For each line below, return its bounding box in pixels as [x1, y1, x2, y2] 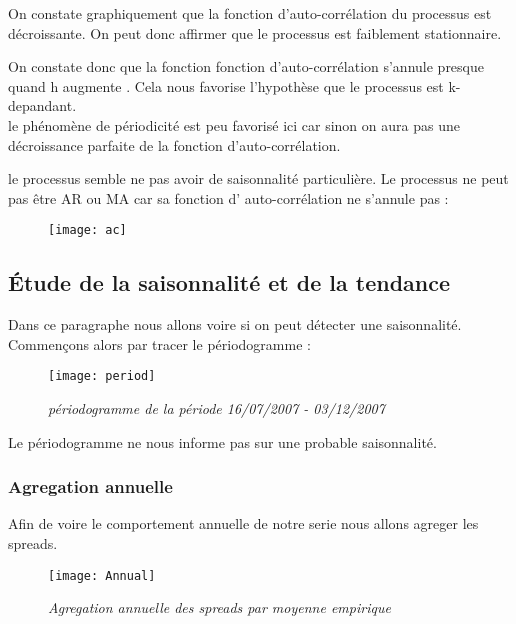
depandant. [8, 95, 77, 116]
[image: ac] [48, 223, 127, 238]
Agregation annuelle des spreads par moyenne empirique [48, 597, 391, 618]
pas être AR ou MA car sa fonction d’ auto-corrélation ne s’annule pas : [8, 187, 449, 208]
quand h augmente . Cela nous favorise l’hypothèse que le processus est [8, 75, 444, 96]
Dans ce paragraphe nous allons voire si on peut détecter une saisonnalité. [8, 314, 462, 335]
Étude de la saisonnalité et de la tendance [8, 267, 451, 298]
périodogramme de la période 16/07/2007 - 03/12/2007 [48, 398, 385, 419]
